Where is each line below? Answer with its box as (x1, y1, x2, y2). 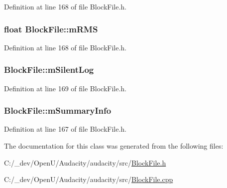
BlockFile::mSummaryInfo (4, 104, 112, 117)
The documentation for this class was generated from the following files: (4, 141, 224, 151)
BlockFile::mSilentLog (4, 63, 94, 76)
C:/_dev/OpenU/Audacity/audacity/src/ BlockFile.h (4, 157, 166, 168)
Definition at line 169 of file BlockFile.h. (4, 83, 126, 93)
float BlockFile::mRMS (4, 22, 98, 35)
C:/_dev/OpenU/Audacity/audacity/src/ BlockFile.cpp (4, 174, 173, 185)
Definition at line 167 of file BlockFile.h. (4, 124, 126, 134)
